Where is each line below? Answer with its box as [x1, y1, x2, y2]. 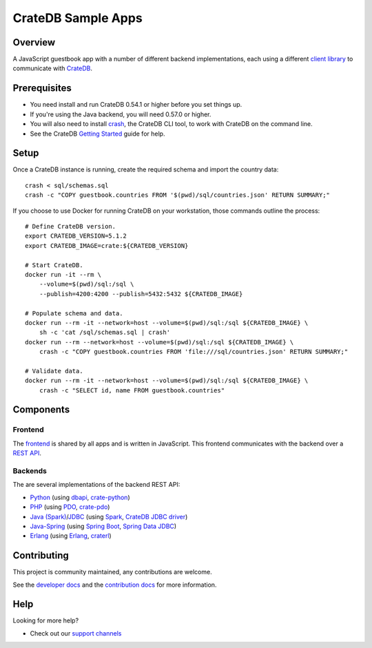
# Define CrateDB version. [25, 222, 116, 230]
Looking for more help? [12, 616, 79, 625]
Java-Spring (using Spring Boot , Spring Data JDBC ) [30, 522, 177, 530]
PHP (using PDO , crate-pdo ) [30, 503, 110, 511]
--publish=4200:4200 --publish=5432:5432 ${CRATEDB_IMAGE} [39, 290, 243, 297]
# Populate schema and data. [25, 309, 123, 317]
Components [12, 404, 70, 416]
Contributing [12, 550, 69, 561]
